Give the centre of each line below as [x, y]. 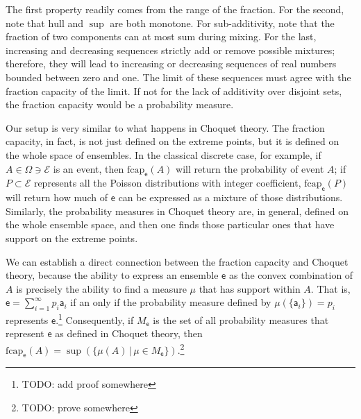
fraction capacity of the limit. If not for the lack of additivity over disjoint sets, [174, 91]
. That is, [330, 288]
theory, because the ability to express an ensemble [112, 275]
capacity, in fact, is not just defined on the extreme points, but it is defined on [173, 141]
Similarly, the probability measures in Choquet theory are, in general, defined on [177, 211]
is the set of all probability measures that [241, 319]
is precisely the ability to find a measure [101, 288]
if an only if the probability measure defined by [171, 302]
